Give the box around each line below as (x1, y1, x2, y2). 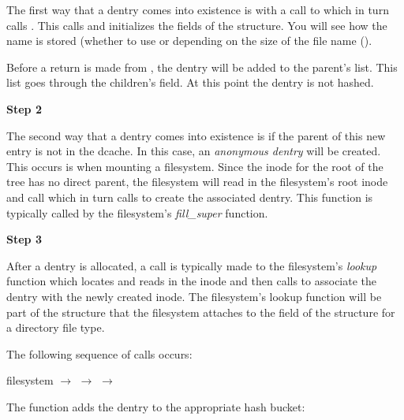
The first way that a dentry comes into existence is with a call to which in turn (6, 2, 389, 17)
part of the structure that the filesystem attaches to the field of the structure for (6, 303, 395, 320)
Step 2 (6, 100, 42, 117)
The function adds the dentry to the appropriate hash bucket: (6, 398, 305, 414)
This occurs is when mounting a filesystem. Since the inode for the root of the (6, 158, 383, 174)
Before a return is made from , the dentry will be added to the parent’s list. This (6, 58, 398, 75)
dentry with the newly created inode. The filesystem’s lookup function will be (6, 288, 382, 304)
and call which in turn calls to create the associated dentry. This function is (6, 188, 373, 205)
